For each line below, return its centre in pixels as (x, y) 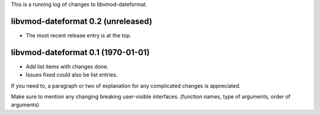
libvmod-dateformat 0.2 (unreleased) (81, 21)
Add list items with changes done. (67, 66)
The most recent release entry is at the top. (79, 35)
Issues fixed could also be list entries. (72, 75)
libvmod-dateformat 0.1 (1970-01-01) (80, 52)
